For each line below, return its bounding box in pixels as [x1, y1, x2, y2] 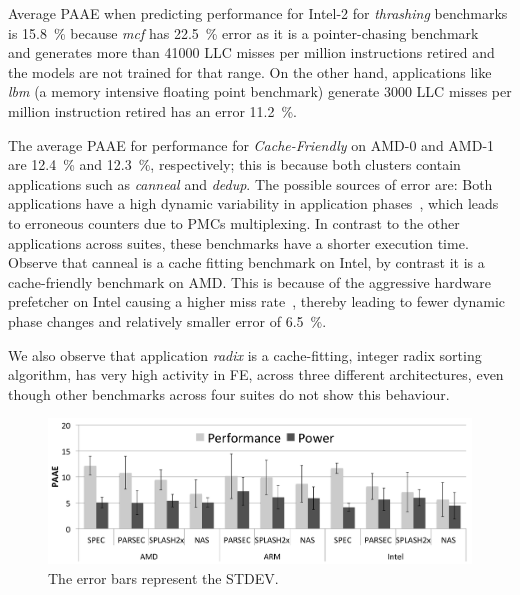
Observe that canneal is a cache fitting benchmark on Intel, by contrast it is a [8, 252, 485, 273]
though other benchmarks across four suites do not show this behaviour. [8, 383, 450, 404]
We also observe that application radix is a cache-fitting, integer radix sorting [8, 344, 482, 365]
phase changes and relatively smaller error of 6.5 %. [8, 310, 327, 331]
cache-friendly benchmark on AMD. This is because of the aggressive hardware [8, 271, 491, 292]
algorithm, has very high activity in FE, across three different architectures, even [8, 364, 504, 385]
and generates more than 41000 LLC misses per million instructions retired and [8, 42, 495, 63]
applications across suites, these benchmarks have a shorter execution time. [8, 232, 469, 253]
